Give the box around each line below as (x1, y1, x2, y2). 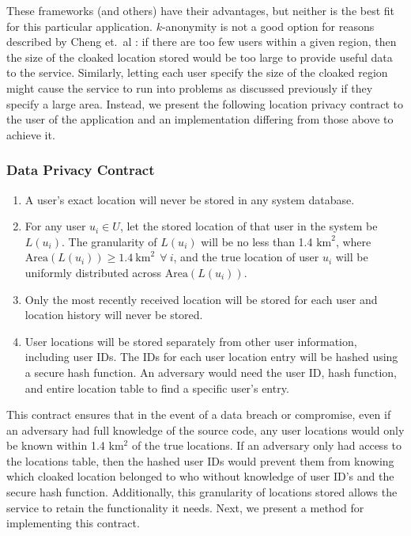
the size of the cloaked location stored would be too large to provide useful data (6, 48, 393, 65)
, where (335, 233, 371, 249)
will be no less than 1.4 (201, 233, 313, 249)
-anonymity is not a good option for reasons (161, 17, 375, 34)
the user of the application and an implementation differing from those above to (6, 111, 394, 127)
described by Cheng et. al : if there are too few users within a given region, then (6, 33, 397, 50)
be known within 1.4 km (6, 437, 124, 454)
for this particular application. (6, 17, 153, 34)
